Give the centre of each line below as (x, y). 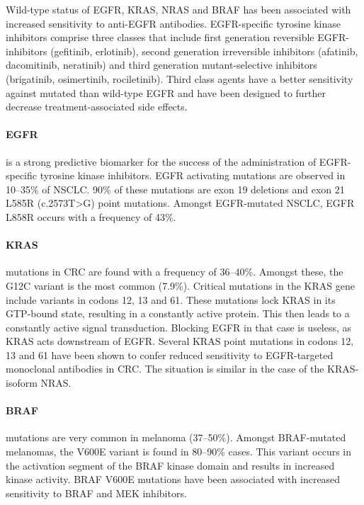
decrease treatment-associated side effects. (97, 107)
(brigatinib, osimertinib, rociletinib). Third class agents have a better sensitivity (180, 78)
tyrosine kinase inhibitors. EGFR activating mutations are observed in (193, 175)
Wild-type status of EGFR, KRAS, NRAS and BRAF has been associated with (178, 9)
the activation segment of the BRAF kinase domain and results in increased (170, 465)
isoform (22, 383)
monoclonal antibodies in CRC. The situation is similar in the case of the (165, 369)
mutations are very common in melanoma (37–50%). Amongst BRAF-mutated (176, 437)
